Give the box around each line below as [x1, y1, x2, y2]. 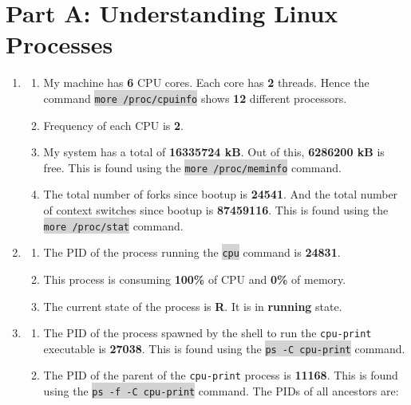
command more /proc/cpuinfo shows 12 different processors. [43, 89, 347, 106]
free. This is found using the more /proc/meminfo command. [43, 159, 342, 175]
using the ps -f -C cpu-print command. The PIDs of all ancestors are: [43, 383, 399, 399]
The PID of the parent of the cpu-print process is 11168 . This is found [43, 367, 398, 383]
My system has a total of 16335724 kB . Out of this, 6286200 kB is [43, 144, 385, 160]
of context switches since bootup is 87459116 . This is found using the [43, 202, 389, 218]
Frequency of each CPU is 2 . [43, 116, 184, 133]
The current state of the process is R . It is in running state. [43, 297, 342, 314]
